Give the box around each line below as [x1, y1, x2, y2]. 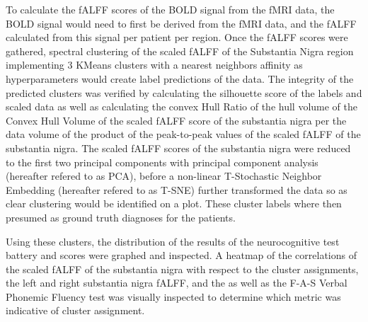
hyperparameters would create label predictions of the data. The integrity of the [6, 71, 354, 86]
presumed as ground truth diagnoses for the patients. [6, 209, 236, 224]
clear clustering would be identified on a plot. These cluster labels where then [6, 196, 342, 211]
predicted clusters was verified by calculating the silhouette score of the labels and [6, 85, 362, 100]
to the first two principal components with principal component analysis [6, 154, 318, 169]
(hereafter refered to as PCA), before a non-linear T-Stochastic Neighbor [6, 168, 322, 183]
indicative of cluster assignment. [6, 303, 145, 318]
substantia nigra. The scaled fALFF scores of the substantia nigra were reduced [6, 140, 351, 155]
